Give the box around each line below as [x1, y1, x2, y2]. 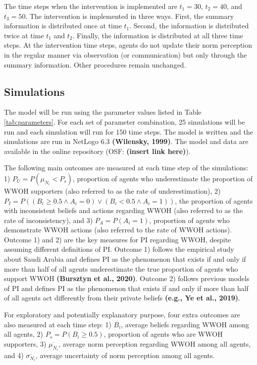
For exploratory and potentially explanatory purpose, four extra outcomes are [4, 309, 240, 320]
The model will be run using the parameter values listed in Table [4, 107, 202, 117]
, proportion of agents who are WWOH [103, 329, 223, 339]
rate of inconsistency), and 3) [4, 215, 93, 225]
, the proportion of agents [175, 195, 253, 206]
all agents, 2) [4, 329, 44, 339]
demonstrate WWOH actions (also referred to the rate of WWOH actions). [4, 224, 232, 235]
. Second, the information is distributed [129, 20, 249, 31]
